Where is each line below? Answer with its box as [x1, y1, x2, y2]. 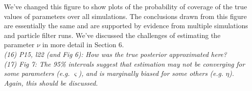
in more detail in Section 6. [42, 39, 124, 50]
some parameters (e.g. [4, 68, 70, 78]
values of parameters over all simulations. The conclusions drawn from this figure [4, 11, 247, 21]
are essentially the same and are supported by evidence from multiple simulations [4, 20, 248, 31]
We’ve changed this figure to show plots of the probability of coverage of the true [4, 1, 247, 11]
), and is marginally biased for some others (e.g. [78, 68, 224, 78]
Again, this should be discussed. [4, 77, 98, 88]
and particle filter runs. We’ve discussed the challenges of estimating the [4, 30, 221, 40]
